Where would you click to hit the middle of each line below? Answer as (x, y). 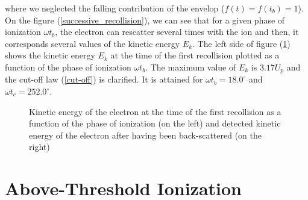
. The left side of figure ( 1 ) (241, 43)
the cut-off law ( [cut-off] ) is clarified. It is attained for (104, 79)
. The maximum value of (191, 67)
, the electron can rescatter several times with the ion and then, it (177, 32)
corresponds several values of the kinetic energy (93, 43)
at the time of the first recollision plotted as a (195, 55)
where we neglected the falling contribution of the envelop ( (115, 8)
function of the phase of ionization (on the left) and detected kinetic (155, 123)
